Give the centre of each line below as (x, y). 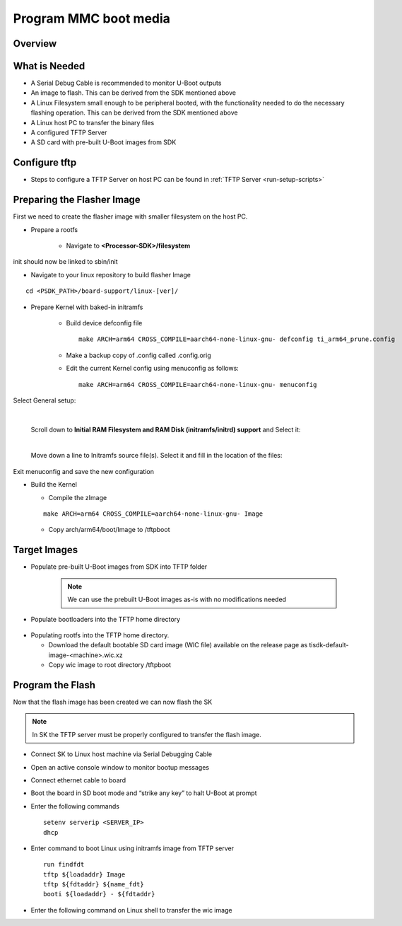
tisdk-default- (329, 645)
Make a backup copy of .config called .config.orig (138, 355)
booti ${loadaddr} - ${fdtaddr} (99, 894)
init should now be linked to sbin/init (65, 262)
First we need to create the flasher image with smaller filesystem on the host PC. (130, 216)
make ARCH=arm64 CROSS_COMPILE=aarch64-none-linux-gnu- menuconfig (198, 384)
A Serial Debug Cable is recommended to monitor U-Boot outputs (126, 83)
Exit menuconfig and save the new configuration (84, 471)
